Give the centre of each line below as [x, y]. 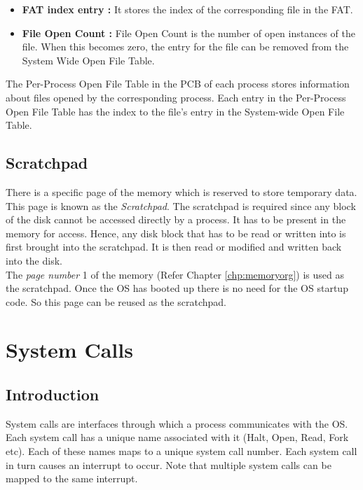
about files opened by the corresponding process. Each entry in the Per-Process [176, 97]
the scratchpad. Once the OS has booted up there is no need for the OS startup [177, 288]
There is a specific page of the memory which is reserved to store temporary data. [181, 191]
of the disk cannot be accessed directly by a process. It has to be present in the [176, 219]
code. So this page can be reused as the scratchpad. [116, 301]
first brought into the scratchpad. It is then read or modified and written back [174, 247]
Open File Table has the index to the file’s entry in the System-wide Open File [175, 111]
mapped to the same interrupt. [72, 478]
